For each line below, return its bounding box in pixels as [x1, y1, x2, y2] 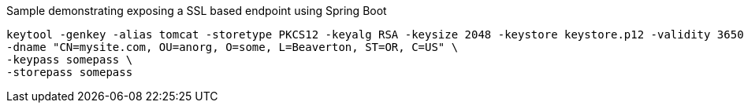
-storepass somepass [6, 66, 133, 78]
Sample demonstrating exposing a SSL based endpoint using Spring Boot [6, 4, 387, 17]
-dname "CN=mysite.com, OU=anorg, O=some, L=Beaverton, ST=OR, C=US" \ [6, 41, 459, 53]
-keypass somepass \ [6, 53, 133, 66]
